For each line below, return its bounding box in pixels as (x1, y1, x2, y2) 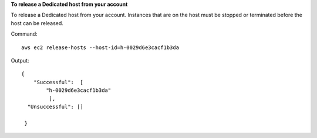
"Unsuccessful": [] (27, 103, 83, 110)
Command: (11, 30, 38, 37)
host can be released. (11, 19, 64, 26)
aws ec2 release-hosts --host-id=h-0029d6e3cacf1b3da (21, 44, 179, 51)
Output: (11, 57, 29, 64)
